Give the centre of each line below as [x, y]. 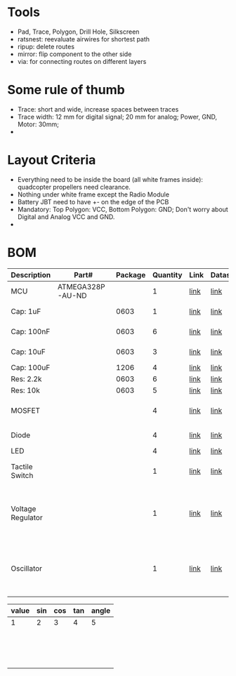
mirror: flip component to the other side [74, 54]
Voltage [24, 508]
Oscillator [27, 568]
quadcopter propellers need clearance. [74, 187]
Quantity [167, 274]
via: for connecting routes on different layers [82, 61]
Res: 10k [25, 390]
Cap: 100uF [31, 367]
